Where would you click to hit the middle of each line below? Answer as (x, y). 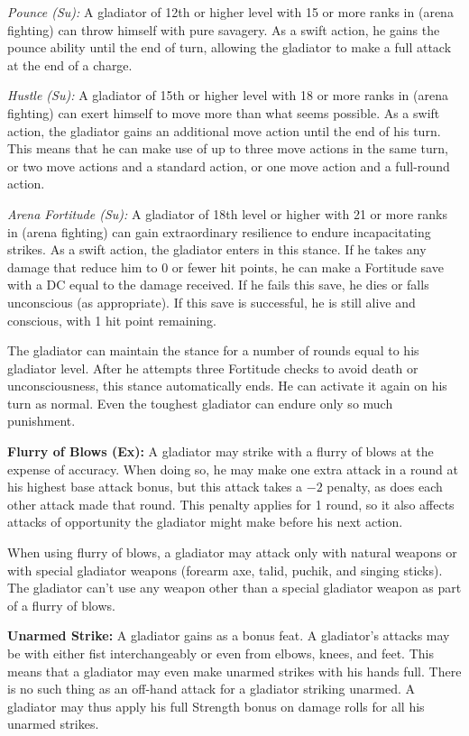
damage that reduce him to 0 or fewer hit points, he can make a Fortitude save (225, 267)
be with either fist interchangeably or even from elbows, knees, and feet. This (221, 653)
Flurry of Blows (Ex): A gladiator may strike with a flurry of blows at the (221, 451)
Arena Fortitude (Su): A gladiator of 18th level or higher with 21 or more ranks (227, 213)
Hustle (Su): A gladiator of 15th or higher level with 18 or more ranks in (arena (228, 95)
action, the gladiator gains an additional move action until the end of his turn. (224, 130)
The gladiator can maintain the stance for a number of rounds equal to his (213, 350)
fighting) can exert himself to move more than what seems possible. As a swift (224, 112)
